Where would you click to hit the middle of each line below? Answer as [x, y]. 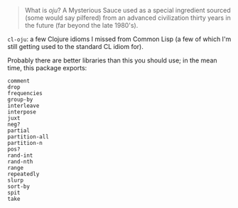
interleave [23, 106]
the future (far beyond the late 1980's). [81, 25]
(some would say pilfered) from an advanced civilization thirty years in [128, 18]
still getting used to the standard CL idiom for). [76, 46]
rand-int [20, 155]
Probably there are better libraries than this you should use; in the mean [113, 60]
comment [19, 81]
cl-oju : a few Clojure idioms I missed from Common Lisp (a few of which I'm [119, 39]
